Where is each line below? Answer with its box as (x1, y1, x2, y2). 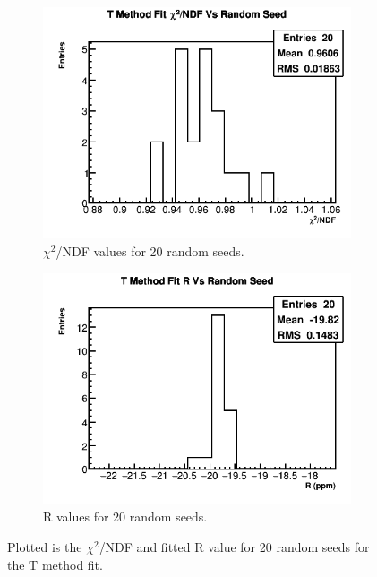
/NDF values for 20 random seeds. (56, 241, 244, 260)
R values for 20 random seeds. (43, 507, 208, 526)
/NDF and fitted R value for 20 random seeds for (99, 538, 370, 556)
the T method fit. (7, 555, 103, 573)
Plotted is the (7, 538, 82, 556)
